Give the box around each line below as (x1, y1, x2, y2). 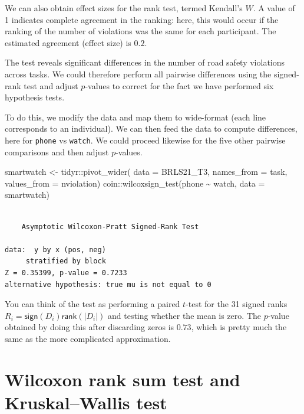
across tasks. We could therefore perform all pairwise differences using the (5, 67, 272, 80)
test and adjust (24, 79, 78, 92)
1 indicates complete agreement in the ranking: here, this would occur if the (5, 13, 279, 25)
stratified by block (25, 257, 106, 266)
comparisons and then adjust (5, 145, 109, 158)
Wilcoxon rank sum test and (5, 367, 240, 391)
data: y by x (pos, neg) (5, 245, 106, 254)
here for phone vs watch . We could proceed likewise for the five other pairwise (5, 133, 286, 146)
